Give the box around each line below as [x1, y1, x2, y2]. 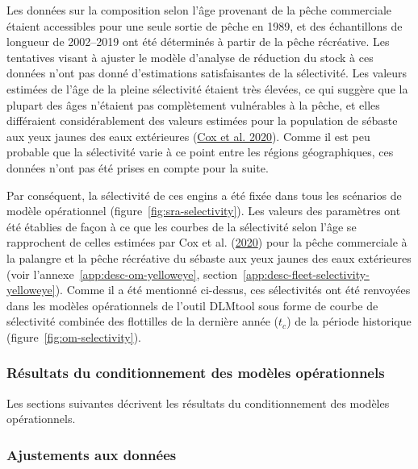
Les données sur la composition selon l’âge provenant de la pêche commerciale [6, 2, 392, 18]
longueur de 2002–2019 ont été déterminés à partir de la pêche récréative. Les [6, 33, 390, 50]
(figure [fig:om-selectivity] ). [6, 328, 141, 345]
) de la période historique [286, 313, 412, 330]
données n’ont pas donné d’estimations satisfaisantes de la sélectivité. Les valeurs [6, 64, 408, 81]
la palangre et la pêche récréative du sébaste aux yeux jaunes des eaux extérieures [6, 249, 412, 266]
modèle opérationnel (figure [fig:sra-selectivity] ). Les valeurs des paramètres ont [6, 202, 401, 219]
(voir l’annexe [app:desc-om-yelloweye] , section [6, 265, 238, 282]
